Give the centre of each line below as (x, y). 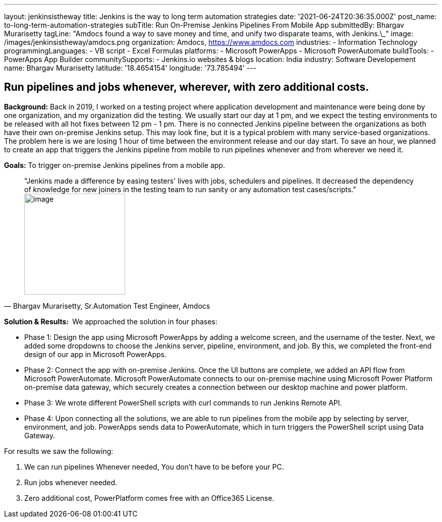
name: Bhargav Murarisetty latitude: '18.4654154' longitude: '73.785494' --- (130, 68)
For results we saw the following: (59, 451)
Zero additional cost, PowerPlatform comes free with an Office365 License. (149, 498)
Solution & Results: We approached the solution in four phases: (111, 321)
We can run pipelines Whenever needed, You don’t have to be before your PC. (154, 467)
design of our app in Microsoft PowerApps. (96, 354)
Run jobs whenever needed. (71, 482)
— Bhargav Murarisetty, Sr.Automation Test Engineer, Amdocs (107, 306)
